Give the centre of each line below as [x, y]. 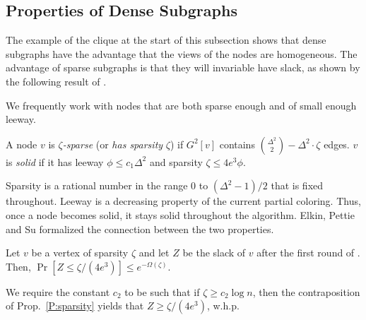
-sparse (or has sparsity [113, 144]
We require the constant [58, 291]
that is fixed [297, 185]
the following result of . [56, 81]
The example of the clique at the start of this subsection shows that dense [166, 40]
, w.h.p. [223, 306]
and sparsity [176, 161]
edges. [337, 144]
